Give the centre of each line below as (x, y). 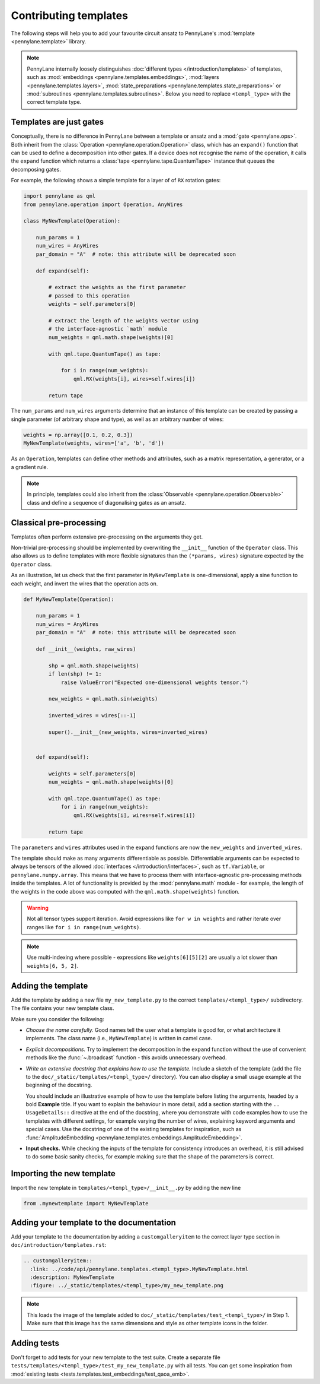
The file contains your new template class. (63, 1008)
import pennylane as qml (60, 196)
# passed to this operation (89, 296)
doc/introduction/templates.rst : (59, 1245)
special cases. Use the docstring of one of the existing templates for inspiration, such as (134, 1129)
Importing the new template (63, 1174)
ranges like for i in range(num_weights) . (84, 927)
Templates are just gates (57, 122)
